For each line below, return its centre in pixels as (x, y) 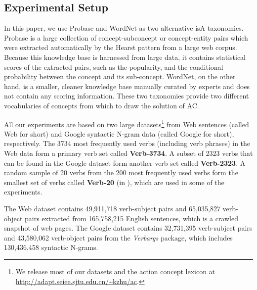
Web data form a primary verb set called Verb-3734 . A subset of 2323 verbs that (128, 153)
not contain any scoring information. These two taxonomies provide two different (127, 96)
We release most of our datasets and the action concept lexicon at (115, 271)
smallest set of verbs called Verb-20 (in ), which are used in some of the (114, 182)
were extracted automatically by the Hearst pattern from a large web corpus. (121, 47)
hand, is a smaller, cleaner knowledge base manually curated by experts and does (127, 86)
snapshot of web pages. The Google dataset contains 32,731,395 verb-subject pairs (128, 228)
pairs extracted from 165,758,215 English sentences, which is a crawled (131, 218)
